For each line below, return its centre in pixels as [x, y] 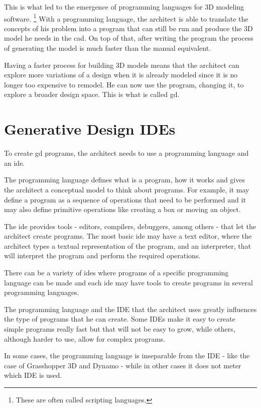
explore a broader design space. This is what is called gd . [92, 94]
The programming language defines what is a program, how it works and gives [124, 180]
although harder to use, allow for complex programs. [85, 338]
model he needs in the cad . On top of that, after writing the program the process [129, 38]
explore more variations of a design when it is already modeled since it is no [121, 75]
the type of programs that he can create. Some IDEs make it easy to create [120, 319]
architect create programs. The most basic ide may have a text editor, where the [128, 236]
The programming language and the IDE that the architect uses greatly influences [130, 309]
